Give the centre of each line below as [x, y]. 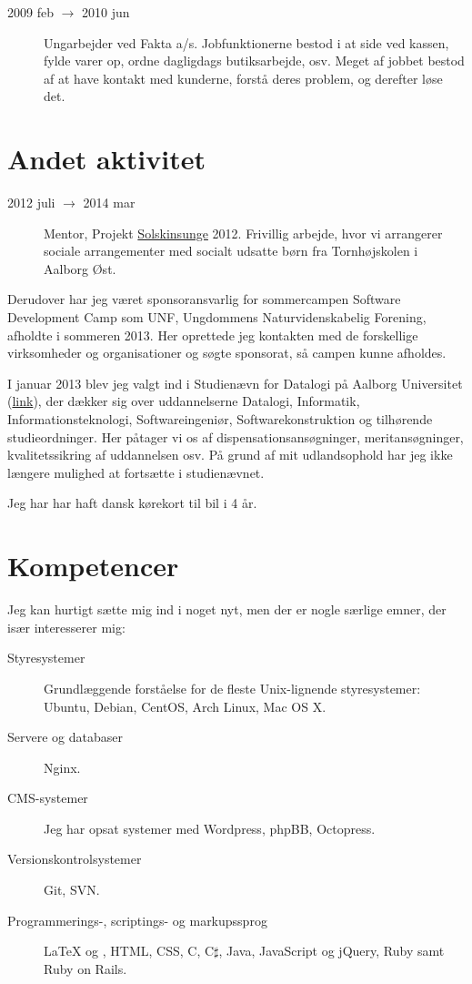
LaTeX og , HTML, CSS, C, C [129, 951]
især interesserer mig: [66, 627]
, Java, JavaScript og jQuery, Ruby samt [331, 951]
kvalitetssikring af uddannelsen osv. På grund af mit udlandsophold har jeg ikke [230, 455]
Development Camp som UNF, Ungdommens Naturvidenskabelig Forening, [217, 317]
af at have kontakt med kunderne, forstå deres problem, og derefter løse [243, 78]
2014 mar [109, 203]
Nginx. [62, 767]
